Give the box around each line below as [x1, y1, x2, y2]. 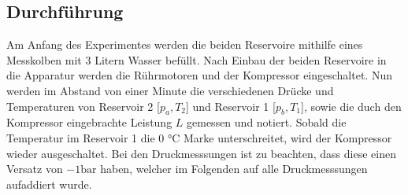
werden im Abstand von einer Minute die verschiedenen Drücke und [6, 82, 334, 98]
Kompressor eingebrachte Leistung [6, 114, 172, 131]
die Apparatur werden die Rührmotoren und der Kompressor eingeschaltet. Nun [6, 67, 392, 83]
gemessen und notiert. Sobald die [187, 114, 347, 131]
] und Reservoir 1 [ [186, 97, 276, 114]
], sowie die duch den [301, 97, 402, 114]
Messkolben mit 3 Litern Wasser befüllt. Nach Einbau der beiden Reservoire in [6, 51, 387, 68]
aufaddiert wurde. [6, 175, 92, 192]
